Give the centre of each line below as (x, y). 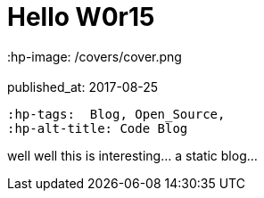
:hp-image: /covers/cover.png (95, 56)
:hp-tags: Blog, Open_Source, (116, 114)
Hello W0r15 (81, 17)
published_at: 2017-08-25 (83, 87)
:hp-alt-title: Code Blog (98, 128)
